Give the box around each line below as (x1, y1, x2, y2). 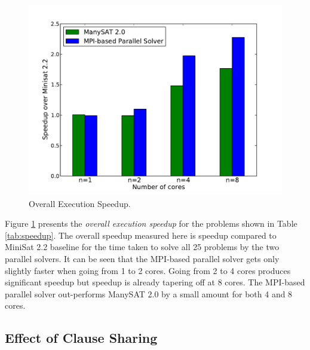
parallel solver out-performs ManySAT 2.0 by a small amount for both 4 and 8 (5, 287, 293, 300)
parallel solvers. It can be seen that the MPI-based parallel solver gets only (5, 252, 280, 264)
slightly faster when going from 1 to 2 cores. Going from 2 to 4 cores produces (5, 264, 291, 276)
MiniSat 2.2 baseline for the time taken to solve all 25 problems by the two (5, 241, 280, 253)
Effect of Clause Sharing (5, 328, 158, 347)
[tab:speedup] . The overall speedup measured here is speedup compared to (5, 229, 277, 241)
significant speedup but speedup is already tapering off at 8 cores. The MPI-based (5, 276, 305, 288)
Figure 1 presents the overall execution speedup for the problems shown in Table (5, 217, 297, 230)
